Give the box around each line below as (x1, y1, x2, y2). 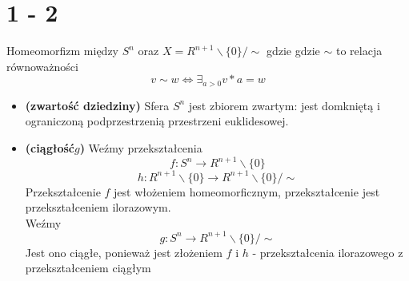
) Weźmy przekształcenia (79, 139, 202, 156)
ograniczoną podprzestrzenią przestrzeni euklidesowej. (25, 113, 289, 129)
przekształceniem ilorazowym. (25, 199, 171, 216)
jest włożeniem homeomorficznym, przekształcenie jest (114, 183, 380, 200)
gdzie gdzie (266, 42, 320, 59)
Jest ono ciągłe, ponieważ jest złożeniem (25, 243, 223, 260)
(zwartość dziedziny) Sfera (25, 97, 170, 113)
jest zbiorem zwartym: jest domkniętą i (188, 97, 380, 113)
